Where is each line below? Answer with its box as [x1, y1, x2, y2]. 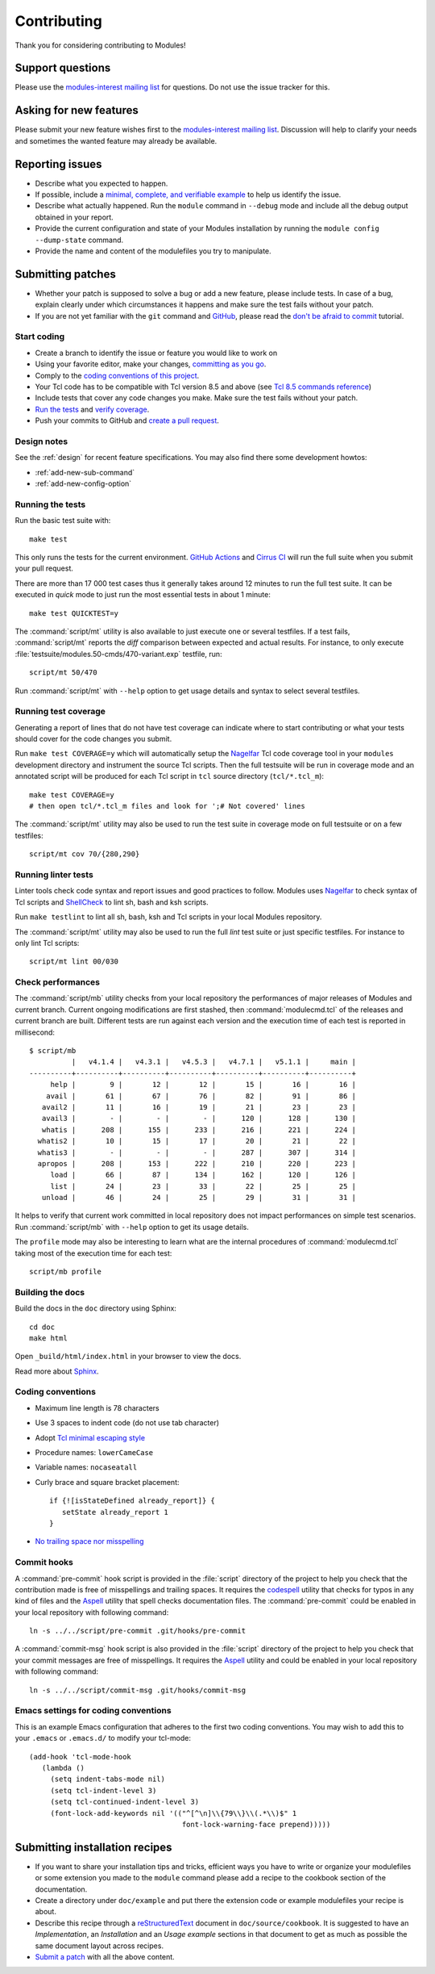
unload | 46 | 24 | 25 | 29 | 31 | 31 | [41, 1193, 357, 1202]
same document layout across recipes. [35, 1941, 164, 1951]
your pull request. [14, 563, 74, 573]
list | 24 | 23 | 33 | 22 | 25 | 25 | [50, 1181, 357, 1190]
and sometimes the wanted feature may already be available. [14, 136, 217, 145]
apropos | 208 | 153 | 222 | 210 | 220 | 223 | [37, 1159, 357, 1168]
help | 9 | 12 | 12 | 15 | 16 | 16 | [50, 1080, 357, 1089]
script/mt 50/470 [29, 668, 97, 677]
